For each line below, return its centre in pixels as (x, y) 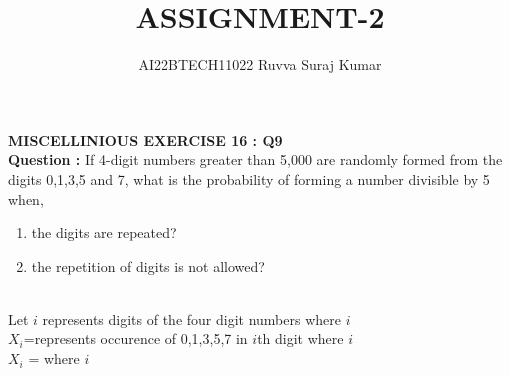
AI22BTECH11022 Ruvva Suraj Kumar (260, 64)
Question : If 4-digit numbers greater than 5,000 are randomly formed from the (255, 159)
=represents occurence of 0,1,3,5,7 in (135, 338)
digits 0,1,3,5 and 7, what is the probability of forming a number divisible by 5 (249, 178)
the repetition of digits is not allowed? (148, 265)
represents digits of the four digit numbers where (191, 318)
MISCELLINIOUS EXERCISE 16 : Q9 (145, 139)
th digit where (300, 338)
